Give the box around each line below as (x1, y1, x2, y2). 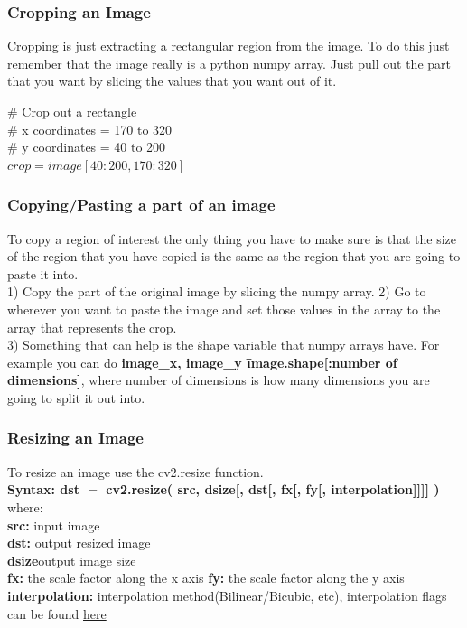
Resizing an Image (7, 426, 144, 449)
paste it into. (7, 264, 79, 283)
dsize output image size (7, 550, 136, 569)
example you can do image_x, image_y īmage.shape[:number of (7, 352, 397, 371)
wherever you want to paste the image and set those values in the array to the (7, 299, 441, 318)
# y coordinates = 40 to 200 (7, 137, 166, 156)
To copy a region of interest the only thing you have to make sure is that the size (7, 229, 456, 248)
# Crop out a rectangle (7, 102, 137, 120)
